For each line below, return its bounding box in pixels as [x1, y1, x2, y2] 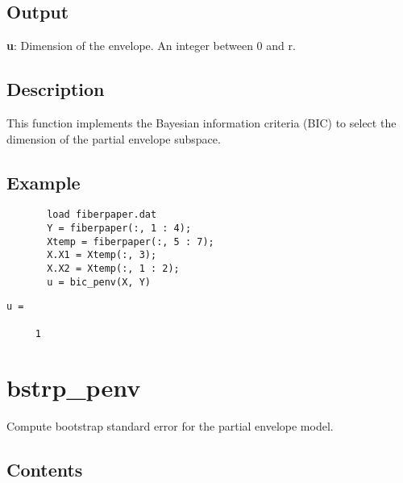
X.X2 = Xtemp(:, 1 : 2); [47, 263, 180, 275]
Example [6, 169, 81, 194]
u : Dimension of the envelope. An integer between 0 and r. [6, 37, 296, 54]
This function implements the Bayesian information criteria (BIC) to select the [6, 115, 397, 131]
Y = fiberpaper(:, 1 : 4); [47, 223, 192, 235]
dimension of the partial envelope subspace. [6, 130, 221, 147]
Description [6, 77, 105, 102]
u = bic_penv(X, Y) [47, 276, 151, 288]
